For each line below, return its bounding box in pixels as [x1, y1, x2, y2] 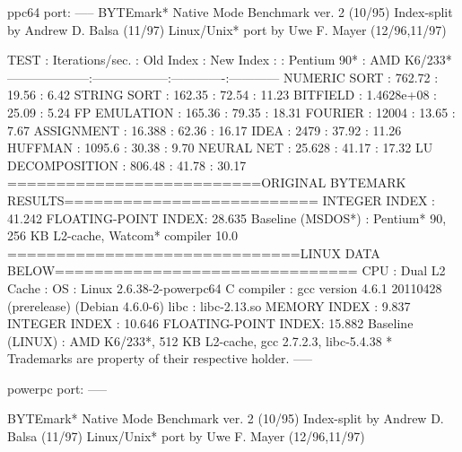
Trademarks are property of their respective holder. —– [7, 349, 312, 368]
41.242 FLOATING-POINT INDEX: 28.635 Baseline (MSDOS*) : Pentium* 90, [7, 208, 447, 227]
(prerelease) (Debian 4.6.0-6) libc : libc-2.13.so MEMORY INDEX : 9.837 [7, 296, 411, 315]
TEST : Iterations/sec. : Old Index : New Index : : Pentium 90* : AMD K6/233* [7, 50, 452, 69]
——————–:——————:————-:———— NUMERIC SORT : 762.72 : [7, 67, 439, 86]
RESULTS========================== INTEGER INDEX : [7, 190, 435, 209]
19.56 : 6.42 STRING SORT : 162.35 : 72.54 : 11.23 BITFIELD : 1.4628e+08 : [7, 85, 437, 104]
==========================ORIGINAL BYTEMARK [7, 173, 406, 192]
